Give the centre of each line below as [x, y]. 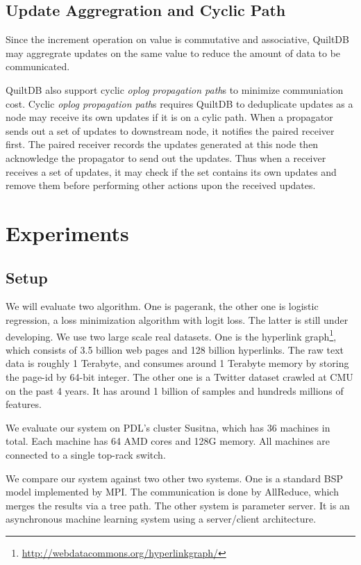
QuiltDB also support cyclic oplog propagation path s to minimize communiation [175, 89]
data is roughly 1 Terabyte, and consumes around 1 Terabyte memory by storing [177, 363]
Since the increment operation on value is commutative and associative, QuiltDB [177, 39]
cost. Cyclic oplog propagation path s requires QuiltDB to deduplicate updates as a [179, 103]
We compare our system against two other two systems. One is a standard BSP [175, 478]
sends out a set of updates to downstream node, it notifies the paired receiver [170, 130]
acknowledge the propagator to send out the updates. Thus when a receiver [166, 157]
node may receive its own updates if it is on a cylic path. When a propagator [169, 117]
